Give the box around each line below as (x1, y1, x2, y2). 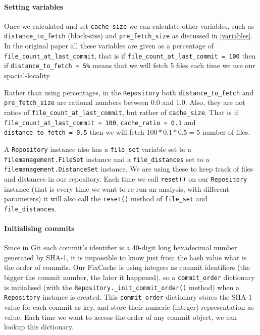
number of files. (202, 127, 250, 137)
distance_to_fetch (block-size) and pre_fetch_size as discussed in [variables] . (4, 30, 253, 41)
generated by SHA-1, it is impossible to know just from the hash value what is (4, 252, 247, 262)
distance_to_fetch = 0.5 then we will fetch (4, 127, 144, 137)
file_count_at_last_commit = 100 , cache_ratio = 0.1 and (4, 117, 196, 127)
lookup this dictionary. (4, 321, 74, 332)
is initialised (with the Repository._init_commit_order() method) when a (4, 282, 239, 292)
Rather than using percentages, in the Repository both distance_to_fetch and (4, 87, 254, 97)
